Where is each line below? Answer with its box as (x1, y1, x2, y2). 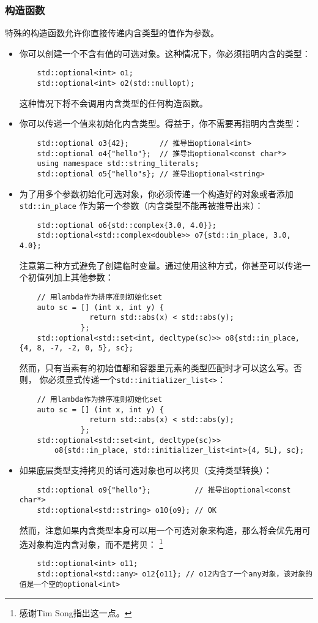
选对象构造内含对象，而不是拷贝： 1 (19, 536, 163, 550)
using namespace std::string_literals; (37, 159, 199, 168)
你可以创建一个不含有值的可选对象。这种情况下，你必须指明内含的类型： (19, 47, 311, 59)
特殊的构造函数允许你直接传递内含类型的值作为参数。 (5, 26, 219, 39)
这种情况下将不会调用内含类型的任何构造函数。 (19, 96, 208, 109)
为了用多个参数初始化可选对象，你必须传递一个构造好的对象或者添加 (19, 187, 294, 200)
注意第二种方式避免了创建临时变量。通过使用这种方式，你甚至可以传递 (19, 259, 302, 271)
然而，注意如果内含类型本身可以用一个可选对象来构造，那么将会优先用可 (19, 523, 311, 536)
